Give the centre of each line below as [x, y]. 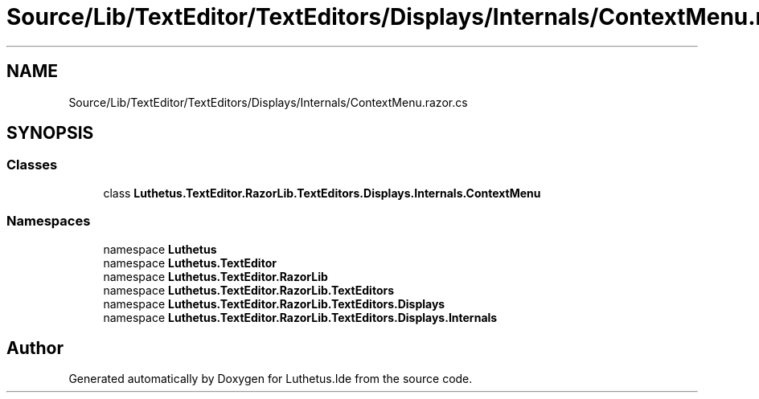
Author [35, 348]
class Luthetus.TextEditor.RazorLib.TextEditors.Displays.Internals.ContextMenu [322, 193]
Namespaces [49, 221]
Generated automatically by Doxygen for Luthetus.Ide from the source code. [271, 379]
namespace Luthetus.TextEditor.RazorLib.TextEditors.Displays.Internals [300, 317]
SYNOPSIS [50, 133]
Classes [32, 165]
